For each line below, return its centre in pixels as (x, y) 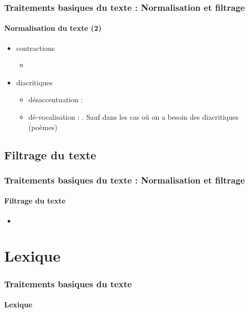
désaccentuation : (56, 99)
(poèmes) (43, 127)
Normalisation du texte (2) (53, 28)
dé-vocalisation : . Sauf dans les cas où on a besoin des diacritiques (133, 117)
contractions (35, 48)
